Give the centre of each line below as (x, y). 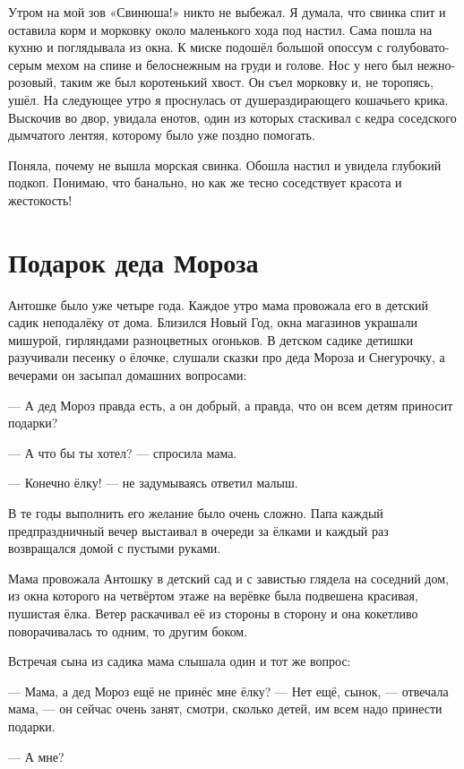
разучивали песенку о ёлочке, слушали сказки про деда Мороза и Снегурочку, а (227, 357)
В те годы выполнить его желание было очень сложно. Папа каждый (196, 513)
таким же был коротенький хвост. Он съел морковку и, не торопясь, (247, 82)
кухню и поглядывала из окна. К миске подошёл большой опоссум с (195, 47)
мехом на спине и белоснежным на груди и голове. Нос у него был (229, 64)
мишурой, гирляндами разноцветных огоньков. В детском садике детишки (211, 339)
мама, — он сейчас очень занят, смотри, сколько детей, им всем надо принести (225, 709)
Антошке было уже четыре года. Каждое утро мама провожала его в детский (219, 304)
